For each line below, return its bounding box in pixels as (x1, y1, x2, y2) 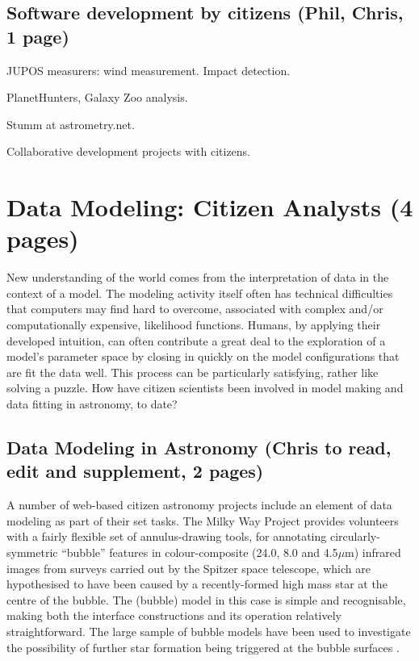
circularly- (329, 528, 380, 545)
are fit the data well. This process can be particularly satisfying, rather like (6, 363, 379, 380)
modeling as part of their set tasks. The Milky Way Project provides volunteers (6, 512, 399, 529)
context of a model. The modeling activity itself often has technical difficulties (6, 284, 393, 301)
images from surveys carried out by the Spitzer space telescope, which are (6, 559, 371, 576)
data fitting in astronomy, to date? (6, 395, 178, 412)
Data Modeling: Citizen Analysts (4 (6, 190, 413, 224)
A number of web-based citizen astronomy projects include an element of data (6, 496, 392, 513)
